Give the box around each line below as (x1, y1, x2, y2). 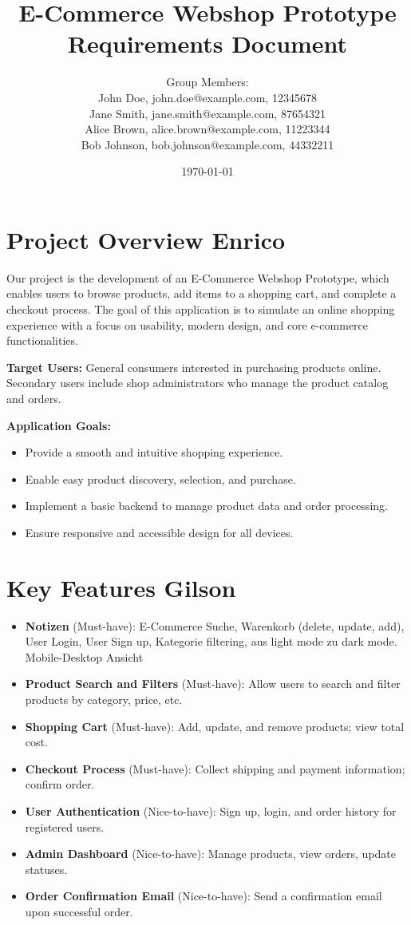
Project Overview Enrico (6, 223, 286, 255)
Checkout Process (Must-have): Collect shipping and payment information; (25, 760, 405, 777)
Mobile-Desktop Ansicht (25, 648, 144, 665)
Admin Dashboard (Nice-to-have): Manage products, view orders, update (25, 845, 397, 862)
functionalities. (6, 332, 78, 349)
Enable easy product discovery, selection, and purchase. (25, 470, 296, 487)
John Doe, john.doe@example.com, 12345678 (98, 89, 317, 105)
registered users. (25, 818, 105, 835)
